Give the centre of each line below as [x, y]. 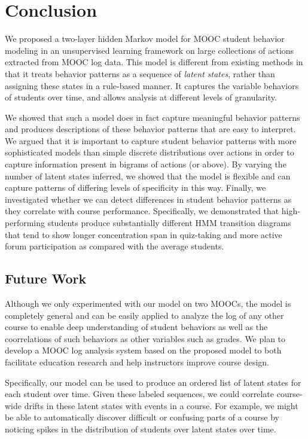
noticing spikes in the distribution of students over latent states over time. [141, 429]
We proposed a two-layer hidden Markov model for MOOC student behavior [145, 39]
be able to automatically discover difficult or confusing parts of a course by [142, 417]
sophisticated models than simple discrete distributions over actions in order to [150, 152]
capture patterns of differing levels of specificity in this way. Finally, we [135, 188]
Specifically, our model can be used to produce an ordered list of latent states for [153, 382]
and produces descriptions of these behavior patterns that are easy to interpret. [150, 129]
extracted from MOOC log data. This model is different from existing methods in [154, 62]
